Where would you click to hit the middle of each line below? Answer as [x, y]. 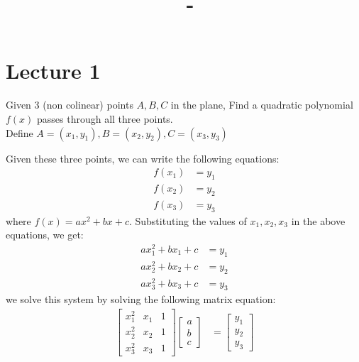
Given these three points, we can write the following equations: [143, 158]
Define [20, 132]
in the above [318, 220]
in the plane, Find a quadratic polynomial [262, 105]
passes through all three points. [105, 118]
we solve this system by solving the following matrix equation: [141, 299]
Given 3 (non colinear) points [70, 105]
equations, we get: [45, 235]
